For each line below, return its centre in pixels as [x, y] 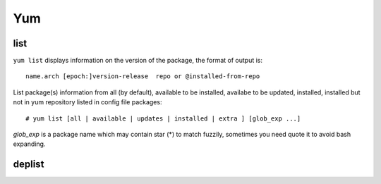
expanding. [29, 144]
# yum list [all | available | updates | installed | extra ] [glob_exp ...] [163, 118]
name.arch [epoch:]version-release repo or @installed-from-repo [143, 76]
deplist [29, 165]
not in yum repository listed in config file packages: [87, 102]
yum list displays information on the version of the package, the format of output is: [138, 61]
